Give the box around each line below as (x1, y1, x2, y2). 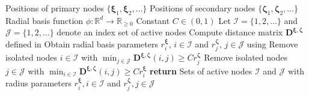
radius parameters (5, 77, 72, 89)
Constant (136, 14, 170, 26)
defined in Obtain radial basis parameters (5, 37, 158, 50)
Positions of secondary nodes (150, 2, 255, 14)
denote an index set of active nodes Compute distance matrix (57, 26, 283, 38)
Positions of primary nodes (5, 2, 104, 14)
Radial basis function (5, 14, 84, 26)
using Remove (246, 37, 298, 50)
